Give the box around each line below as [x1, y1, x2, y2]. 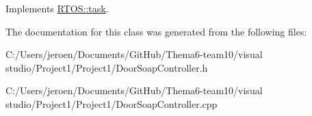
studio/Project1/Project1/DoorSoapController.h [5, 60, 208, 74]
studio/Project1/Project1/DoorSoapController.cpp [5, 96, 218, 111]
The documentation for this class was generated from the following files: [5, 24, 307, 38]
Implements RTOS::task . [5, 1, 109, 15]
